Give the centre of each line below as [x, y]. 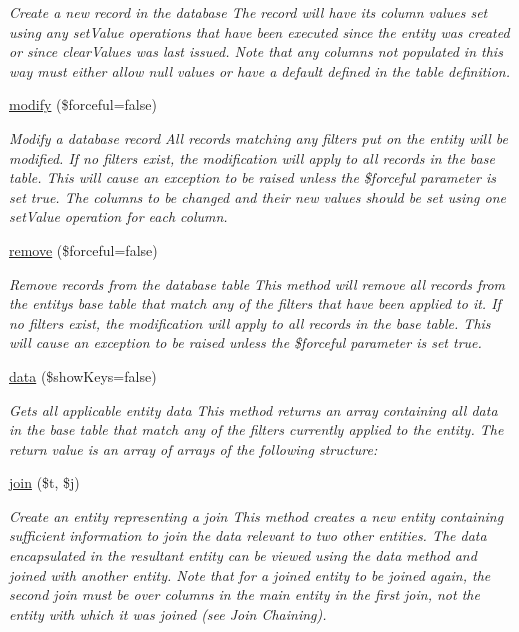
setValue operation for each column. [118, 216]
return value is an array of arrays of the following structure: [193, 448]
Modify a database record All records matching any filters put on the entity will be [258, 137]
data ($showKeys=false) [83, 375]
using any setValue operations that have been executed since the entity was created [259, 31]
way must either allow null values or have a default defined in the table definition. [259, 70]
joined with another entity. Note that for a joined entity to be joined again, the [250, 574]
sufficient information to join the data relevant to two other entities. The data [248, 535]
